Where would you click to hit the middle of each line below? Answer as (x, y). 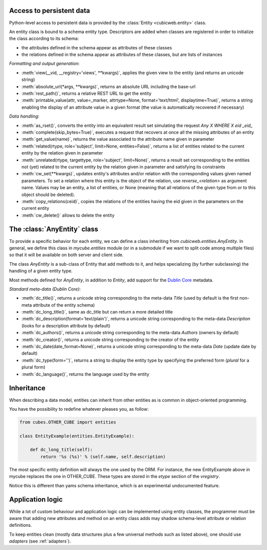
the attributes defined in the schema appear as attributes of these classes (97, 47)
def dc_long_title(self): (61, 450)
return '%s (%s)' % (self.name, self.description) (103, 456)
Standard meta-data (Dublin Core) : (45, 289)
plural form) (33, 367)
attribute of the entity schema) (64, 305)
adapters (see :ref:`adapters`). (40, 541)
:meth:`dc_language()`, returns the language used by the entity (85, 374)
